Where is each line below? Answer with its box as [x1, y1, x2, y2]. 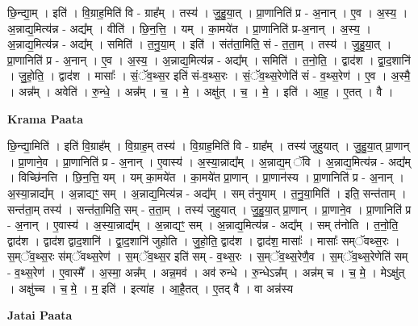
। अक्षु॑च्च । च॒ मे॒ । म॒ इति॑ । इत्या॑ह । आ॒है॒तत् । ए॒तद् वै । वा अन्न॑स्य [7, 279, 293, 296]
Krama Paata [7, 110, 83, 127]
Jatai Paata [7, 307, 73, 324]
